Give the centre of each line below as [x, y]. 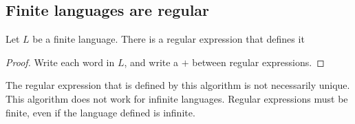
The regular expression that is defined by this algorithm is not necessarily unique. [178, 85]
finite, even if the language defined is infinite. [100, 112]
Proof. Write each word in [60, 62]
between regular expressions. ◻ [258, 62]
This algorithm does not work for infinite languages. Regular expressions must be [177, 98]
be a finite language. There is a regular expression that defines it [169, 39]
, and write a [151, 62]
